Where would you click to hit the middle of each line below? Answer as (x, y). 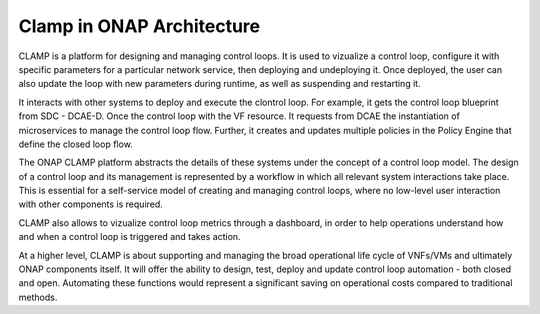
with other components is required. (91, 204)
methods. (38, 297)
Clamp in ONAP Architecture (139, 26)
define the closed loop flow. (76, 144)
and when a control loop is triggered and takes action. (129, 237)
